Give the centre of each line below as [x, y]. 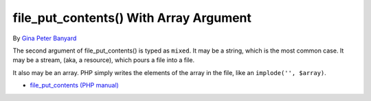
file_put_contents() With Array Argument [132, 18]
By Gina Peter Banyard [45, 38]
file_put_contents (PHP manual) [75, 85]
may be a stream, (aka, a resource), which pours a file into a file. [104, 60]
